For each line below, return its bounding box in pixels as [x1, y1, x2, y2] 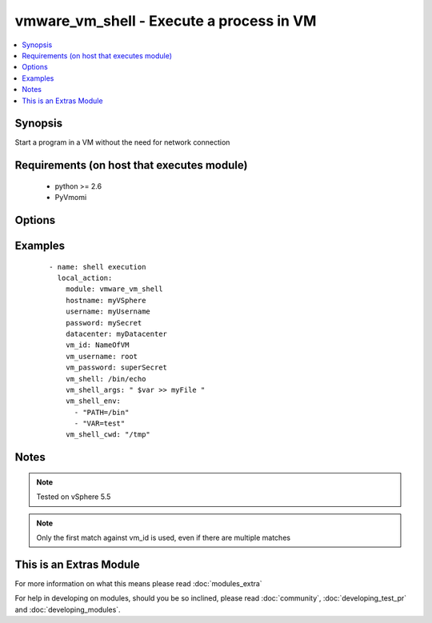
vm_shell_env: [65, 397, 122, 405]
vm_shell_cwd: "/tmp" [65, 430, 151, 439]
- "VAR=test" [74, 419, 126, 428]
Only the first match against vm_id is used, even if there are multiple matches [36, 533, 291, 543]
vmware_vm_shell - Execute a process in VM [14, 12, 317, 30]
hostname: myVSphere [65, 296, 146, 305]
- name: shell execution [49, 262, 146, 271]
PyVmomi [54, 193, 87, 202]
